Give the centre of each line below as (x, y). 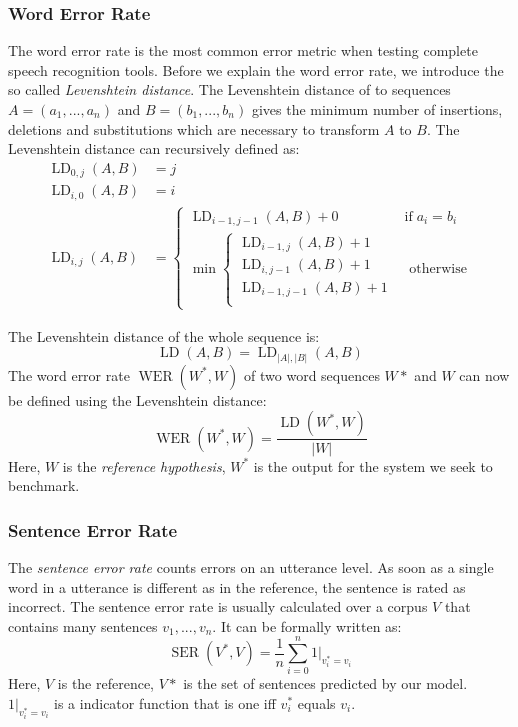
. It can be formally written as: (307, 625)
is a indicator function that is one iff (165, 703)
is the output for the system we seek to (373, 465)
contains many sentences (83, 625)
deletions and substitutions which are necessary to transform (194, 128)
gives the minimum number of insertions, (377, 109)
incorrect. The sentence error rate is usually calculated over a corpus (218, 606)
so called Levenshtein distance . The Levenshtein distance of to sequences (229, 89)
